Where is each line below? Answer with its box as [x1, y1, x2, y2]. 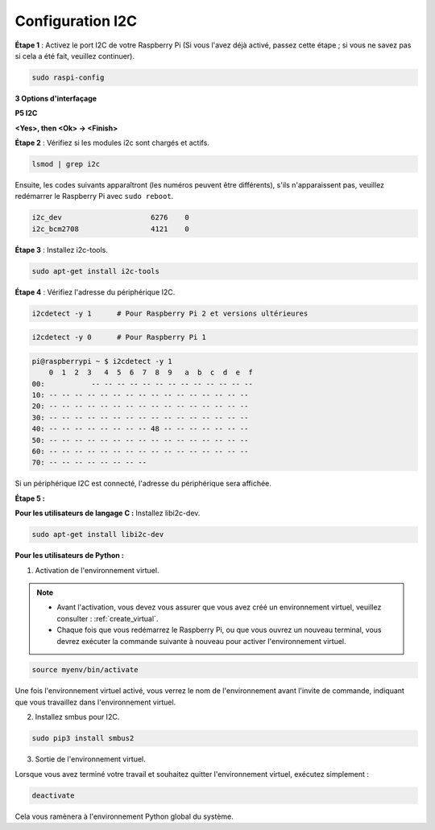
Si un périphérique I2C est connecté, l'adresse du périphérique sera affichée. [14, 479, 271, 489]
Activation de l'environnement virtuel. [35, 565, 159, 575]
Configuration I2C [14, 12, 137, 30]
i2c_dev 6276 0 [31, 213, 189, 222]
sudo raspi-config [31, 72, 105, 82]
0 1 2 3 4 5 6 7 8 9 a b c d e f [48, 368, 253, 378]
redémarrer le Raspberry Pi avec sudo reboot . [14, 192, 174, 201]
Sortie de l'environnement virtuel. [35, 754, 147, 764]
